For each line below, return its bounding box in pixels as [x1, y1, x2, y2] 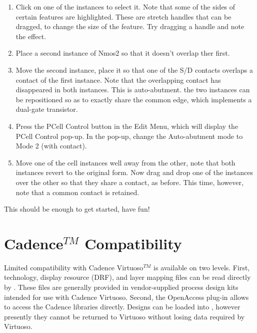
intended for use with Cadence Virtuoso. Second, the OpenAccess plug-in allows [4, 291, 249, 302]
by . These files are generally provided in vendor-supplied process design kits [4, 282, 238, 292]
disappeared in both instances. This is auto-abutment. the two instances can [15, 84, 250, 95]
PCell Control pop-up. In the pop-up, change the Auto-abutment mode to [15, 130, 243, 141]
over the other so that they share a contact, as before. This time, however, [15, 177, 243, 187]
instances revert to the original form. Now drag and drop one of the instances [15, 167, 253, 178]
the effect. [15, 31, 46, 41]
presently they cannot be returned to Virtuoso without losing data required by [4, 311, 245, 321]
